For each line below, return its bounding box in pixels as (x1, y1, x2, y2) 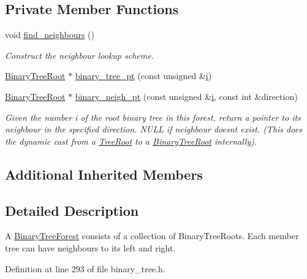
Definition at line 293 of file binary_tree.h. (5, 262, 165, 275)
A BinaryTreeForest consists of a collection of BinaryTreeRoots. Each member (5, 229, 299, 242)
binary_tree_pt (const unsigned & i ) (75, 69, 212, 82)
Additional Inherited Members (5, 164, 203, 183)
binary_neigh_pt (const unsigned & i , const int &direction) (75, 90, 298, 102)
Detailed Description (5, 201, 139, 220)
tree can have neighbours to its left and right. (5, 241, 176, 254)
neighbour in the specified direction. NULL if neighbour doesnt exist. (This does (5, 123, 302, 136)
